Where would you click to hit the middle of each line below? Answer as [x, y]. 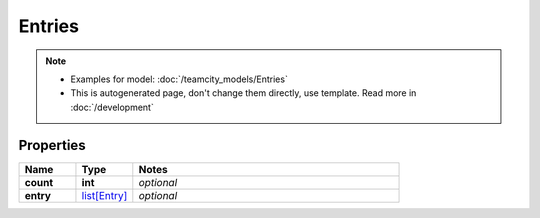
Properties [52, 145]
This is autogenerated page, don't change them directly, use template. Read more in [243, 93]
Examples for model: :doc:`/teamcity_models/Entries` [179, 79]
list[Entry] [104, 195]
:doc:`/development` [112, 107]
